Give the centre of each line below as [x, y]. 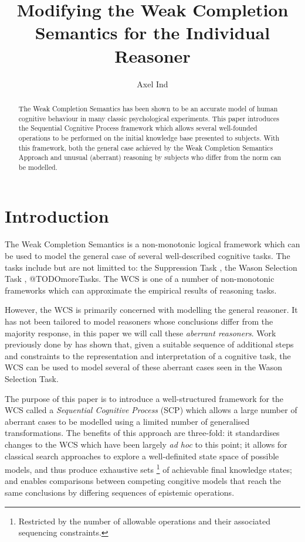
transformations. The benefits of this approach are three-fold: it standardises [142, 433]
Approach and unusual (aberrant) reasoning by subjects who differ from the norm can [150, 157]
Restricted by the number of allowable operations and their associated [145, 521]
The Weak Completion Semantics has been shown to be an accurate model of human [148, 108]
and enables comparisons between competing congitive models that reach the [143, 481]
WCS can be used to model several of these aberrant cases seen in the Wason [144, 367]
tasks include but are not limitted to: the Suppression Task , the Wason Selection [151, 267]
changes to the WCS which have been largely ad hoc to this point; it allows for [146, 444]
